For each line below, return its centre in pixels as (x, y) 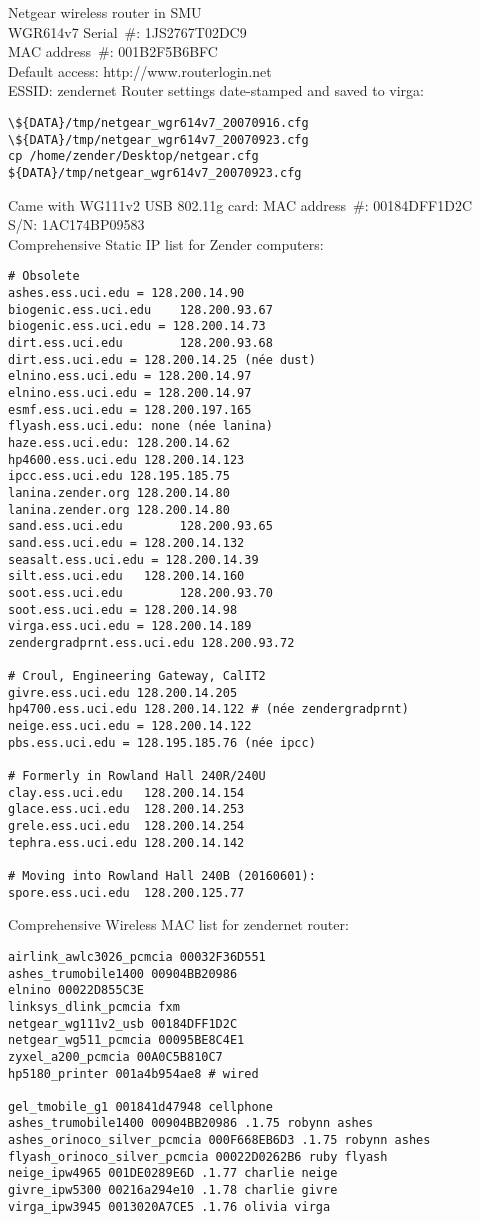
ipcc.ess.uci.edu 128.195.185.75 (119, 476)
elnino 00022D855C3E (76, 990)
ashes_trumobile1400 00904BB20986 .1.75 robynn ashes (191, 1123)
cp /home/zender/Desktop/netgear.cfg (133, 156)
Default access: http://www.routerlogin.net (140, 70)
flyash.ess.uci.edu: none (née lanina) (140, 426)
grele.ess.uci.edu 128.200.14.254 (126, 826)
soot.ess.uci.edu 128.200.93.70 (140, 592)
